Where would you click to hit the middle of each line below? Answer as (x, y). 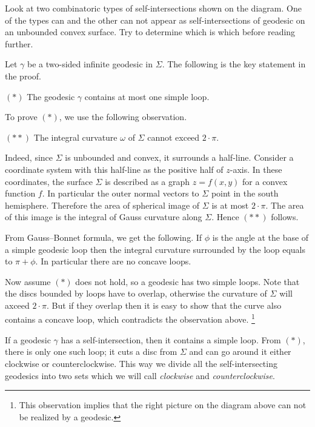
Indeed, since (29, 157)
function (20, 193)
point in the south (245, 193)
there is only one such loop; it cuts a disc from (91, 351)
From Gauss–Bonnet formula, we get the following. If (104, 237)
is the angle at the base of (260, 237)
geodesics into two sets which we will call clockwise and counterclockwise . (140, 375)
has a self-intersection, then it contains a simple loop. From (171, 339)
